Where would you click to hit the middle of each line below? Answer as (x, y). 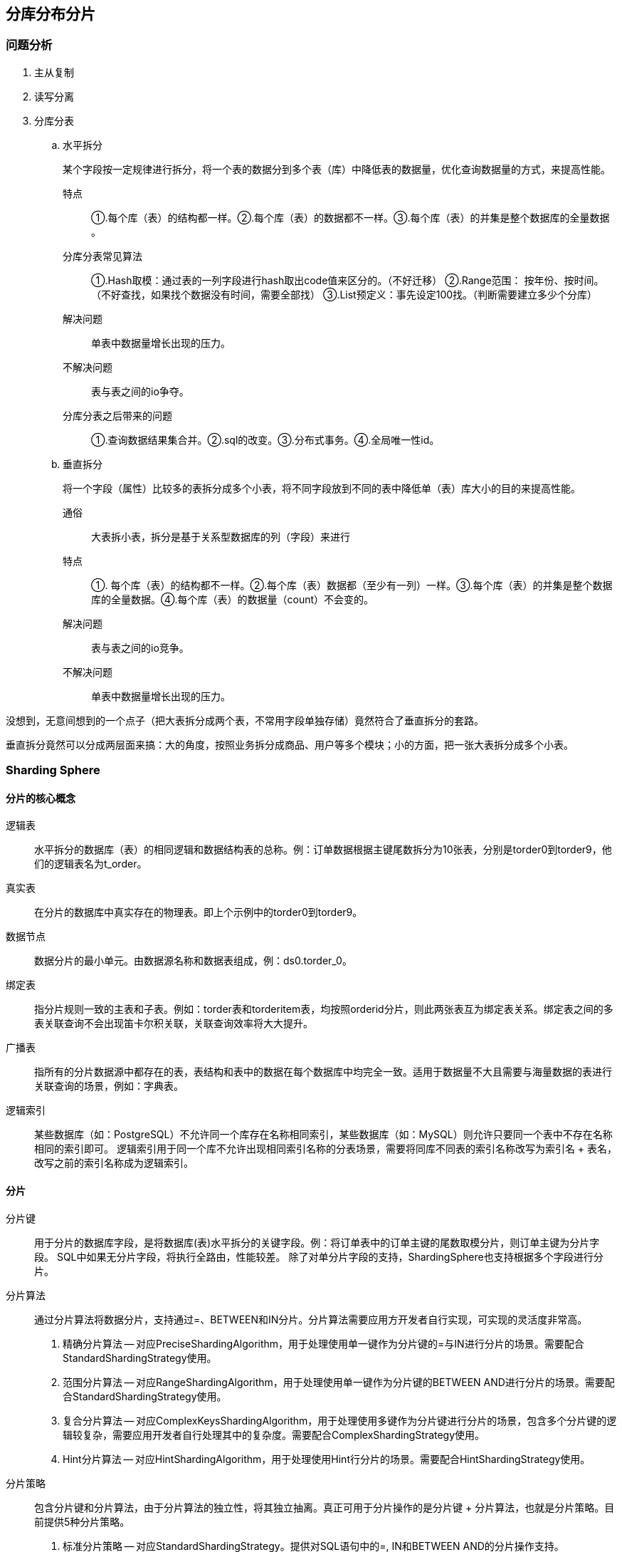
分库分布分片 (51, 14)
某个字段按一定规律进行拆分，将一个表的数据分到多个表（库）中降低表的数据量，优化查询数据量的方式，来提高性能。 (337, 169)
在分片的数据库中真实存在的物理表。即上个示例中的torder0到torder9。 (199, 912)
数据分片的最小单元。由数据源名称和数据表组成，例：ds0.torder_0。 (193, 961)
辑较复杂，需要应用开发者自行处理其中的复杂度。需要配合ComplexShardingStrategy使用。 (274, 1434)
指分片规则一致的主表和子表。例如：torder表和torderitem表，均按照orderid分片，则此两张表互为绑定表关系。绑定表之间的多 (324, 1009)
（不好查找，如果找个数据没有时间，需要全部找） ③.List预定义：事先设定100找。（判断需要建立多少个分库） (344, 294)
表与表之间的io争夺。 (140, 391)
